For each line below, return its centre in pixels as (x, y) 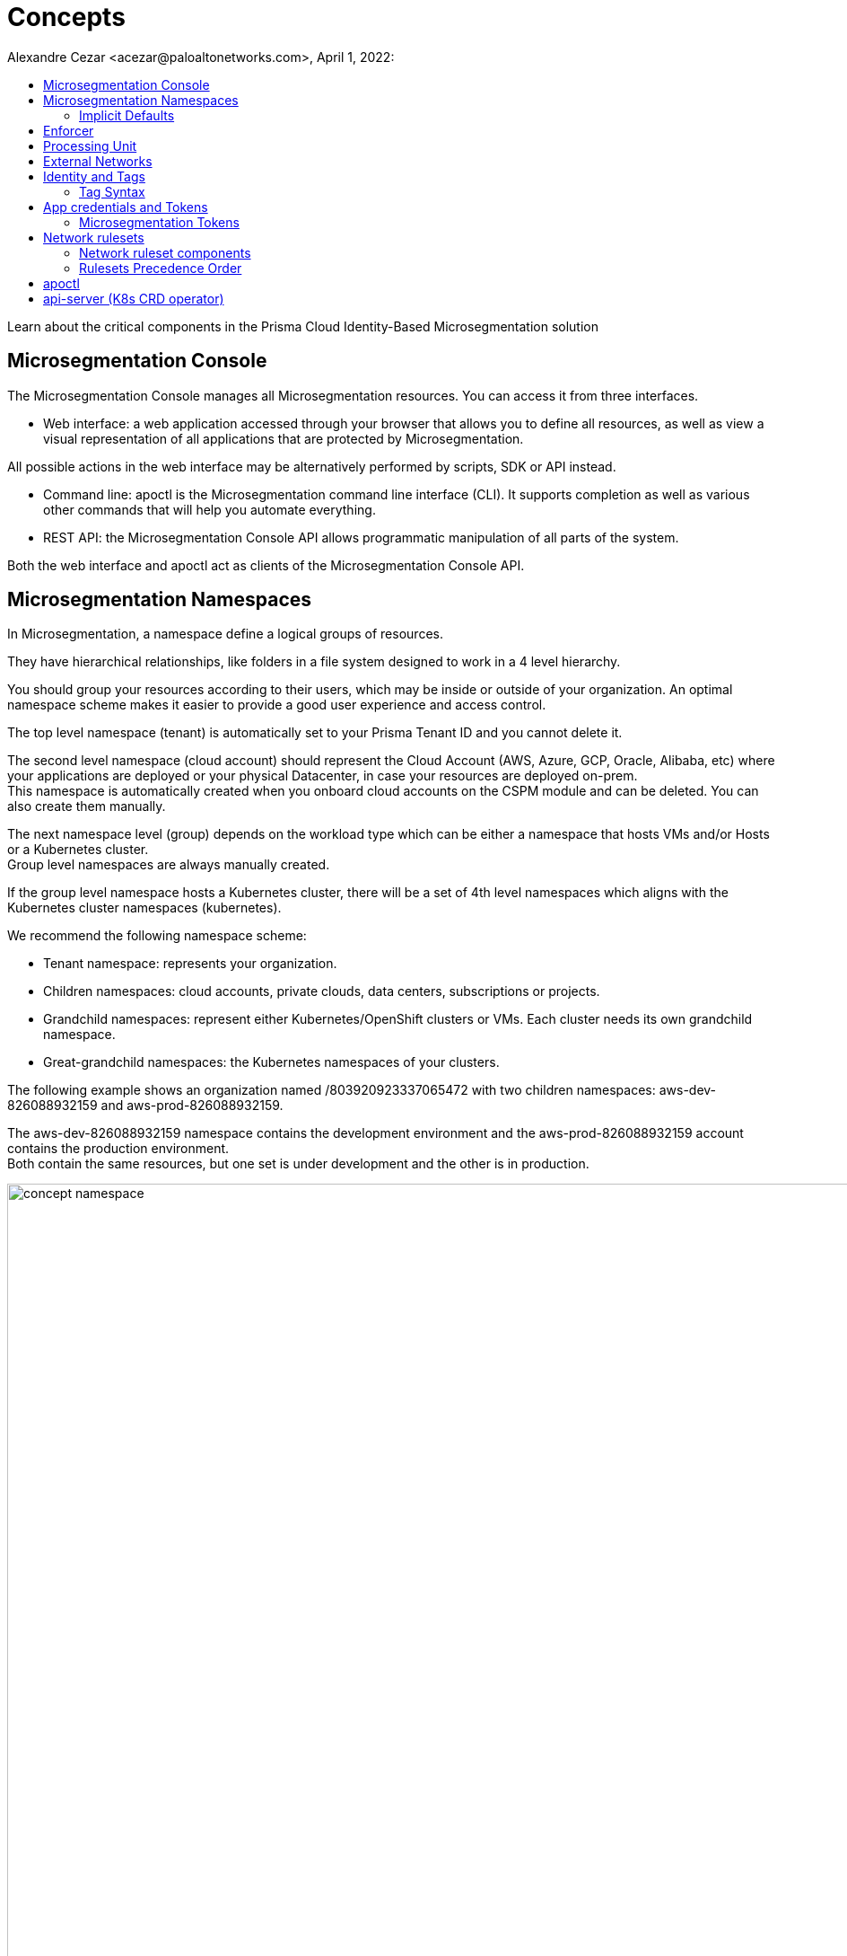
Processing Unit (90, 145)
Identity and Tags (94, 176)
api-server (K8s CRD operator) (134, 298)
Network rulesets (94, 237)
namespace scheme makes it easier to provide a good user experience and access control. (277, 705)
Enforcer (69, 130)
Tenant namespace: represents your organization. (190, 964)
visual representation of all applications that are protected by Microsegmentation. (284, 438)
